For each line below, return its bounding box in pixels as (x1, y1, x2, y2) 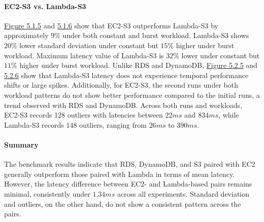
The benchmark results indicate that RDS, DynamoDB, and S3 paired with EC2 (4, 159, 255, 169)
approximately (4, 30, 49, 41)
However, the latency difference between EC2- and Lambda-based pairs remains (4, 178, 252, 189)
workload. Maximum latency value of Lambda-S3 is (4, 50, 164, 60)
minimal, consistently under (4, 188, 90, 199)
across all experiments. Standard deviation (117, 188, 250, 199)
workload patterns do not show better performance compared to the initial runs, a (4, 89, 260, 100)
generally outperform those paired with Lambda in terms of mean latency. (4, 168, 235, 179)
